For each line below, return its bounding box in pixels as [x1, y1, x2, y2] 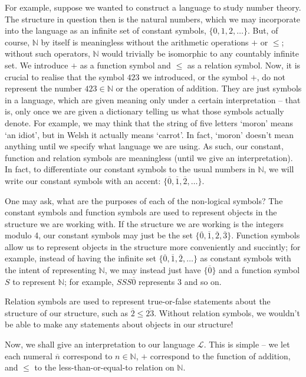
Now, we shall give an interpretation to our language [5, 338, 195, 350]
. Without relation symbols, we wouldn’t [154, 306, 300, 319]
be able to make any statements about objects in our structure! [5, 318, 233, 330]
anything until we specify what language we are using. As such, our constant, [5, 140, 284, 152]
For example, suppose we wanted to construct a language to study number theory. [5, 1, 301, 13]
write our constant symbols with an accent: [5, 174, 161, 186]
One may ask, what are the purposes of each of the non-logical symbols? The [5, 194, 283, 206]
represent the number [5, 82, 82, 94]
